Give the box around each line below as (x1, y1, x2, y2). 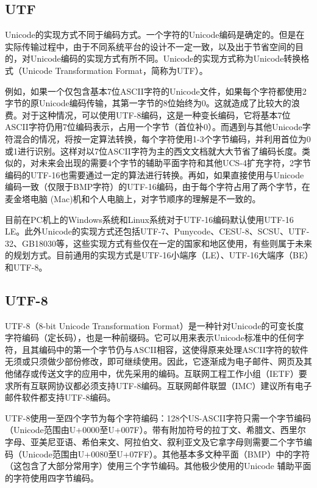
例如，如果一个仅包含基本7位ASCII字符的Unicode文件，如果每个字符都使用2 (5, 84, 307, 97)
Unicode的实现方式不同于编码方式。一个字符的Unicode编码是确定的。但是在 (5, 28, 305, 41)
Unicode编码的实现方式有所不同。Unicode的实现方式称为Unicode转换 (30, 52, 301, 65)
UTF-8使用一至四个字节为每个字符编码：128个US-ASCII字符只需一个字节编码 (5, 411, 312, 424)
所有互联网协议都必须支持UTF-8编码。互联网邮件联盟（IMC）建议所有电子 (13, 379, 312, 391)
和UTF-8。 (5, 260, 48, 273)
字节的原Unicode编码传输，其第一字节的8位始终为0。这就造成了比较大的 (5, 97, 291, 109)
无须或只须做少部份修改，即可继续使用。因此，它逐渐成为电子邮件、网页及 (5, 355, 304, 368)
